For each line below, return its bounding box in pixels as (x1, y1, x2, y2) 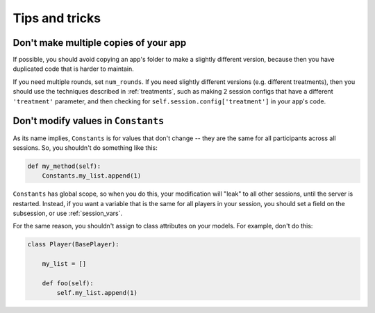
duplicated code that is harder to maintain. (12, 65, 135, 73)
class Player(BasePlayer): (27, 240, 119, 248)
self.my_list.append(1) (56, 289, 138, 297)
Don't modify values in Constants (12, 115, 165, 127)
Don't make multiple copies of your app (12, 37, 187, 49)
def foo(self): (42, 280, 94, 287)
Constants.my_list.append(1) (42, 172, 142, 180)
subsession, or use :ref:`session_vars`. (12, 209, 123, 218)
